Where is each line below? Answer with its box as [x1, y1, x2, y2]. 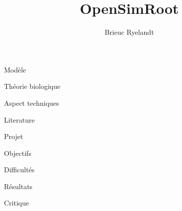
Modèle [4, 64, 26, 74]
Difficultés [4, 164, 35, 175]
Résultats [4, 181, 33, 191]
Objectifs [4, 147, 31, 158]
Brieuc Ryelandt [104, 27, 154, 37]
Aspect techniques [4, 97, 59, 108]
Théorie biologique [4, 81, 61, 91]
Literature [4, 114, 35, 125]
